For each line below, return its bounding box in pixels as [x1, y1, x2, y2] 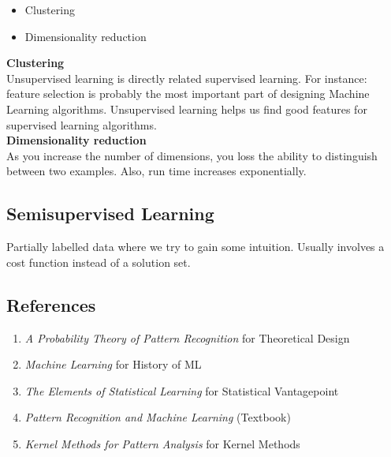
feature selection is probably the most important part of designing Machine [6, 85, 370, 102]
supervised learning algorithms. [6, 116, 157, 133]
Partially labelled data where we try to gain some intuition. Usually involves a [6, 238, 385, 255]
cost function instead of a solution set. [6, 253, 191, 270]
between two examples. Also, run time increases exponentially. [6, 163, 307, 179]
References [6, 292, 96, 317]
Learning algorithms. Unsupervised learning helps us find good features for [6, 100, 367, 117]
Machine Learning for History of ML [24, 356, 202, 373]
